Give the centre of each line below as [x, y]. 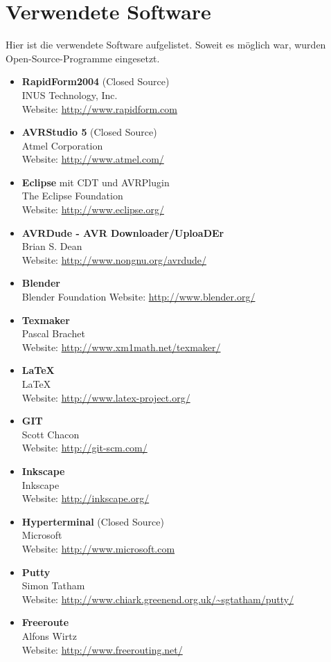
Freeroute [45, 622]
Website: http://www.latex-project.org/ [106, 397]
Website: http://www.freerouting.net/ [102, 649]
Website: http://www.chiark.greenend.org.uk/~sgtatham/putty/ [158, 599]
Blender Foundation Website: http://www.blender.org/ [138, 297]
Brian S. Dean [52, 246]
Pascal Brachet [53, 333]
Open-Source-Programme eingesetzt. [83, 58]
